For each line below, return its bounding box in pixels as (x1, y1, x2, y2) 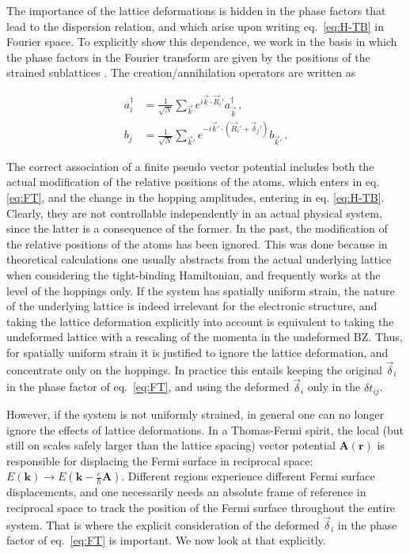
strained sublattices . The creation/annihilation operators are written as (6, 64, 356, 81)
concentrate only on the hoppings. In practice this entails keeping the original (6, 361, 382, 378)
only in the (307, 378, 361, 395)
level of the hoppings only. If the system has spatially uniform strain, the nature (6, 282, 395, 298)
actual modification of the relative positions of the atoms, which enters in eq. (6, 173, 380, 190)
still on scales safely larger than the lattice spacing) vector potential (6, 437, 336, 453)
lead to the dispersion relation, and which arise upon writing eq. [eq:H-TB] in (6, 17, 385, 34)
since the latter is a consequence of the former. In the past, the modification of (6, 220, 388, 237)
